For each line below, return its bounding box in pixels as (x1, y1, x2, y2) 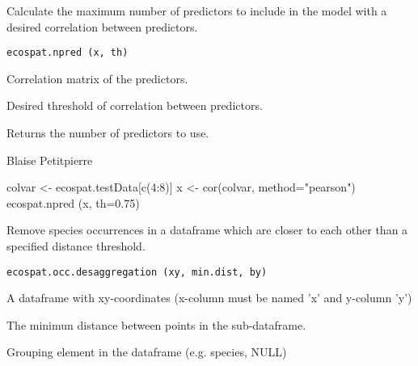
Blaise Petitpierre (6, 151, 93, 168)
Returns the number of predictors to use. (6, 124, 209, 141)
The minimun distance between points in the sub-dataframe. (6, 316, 306, 333)
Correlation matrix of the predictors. (6, 69, 188, 86)
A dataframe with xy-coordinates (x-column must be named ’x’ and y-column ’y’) (6, 289, 412, 306)
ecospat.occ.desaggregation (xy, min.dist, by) (6, 266, 268, 278)
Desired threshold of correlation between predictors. (6, 97, 263, 114)
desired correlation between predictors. (6, 18, 198, 35)
